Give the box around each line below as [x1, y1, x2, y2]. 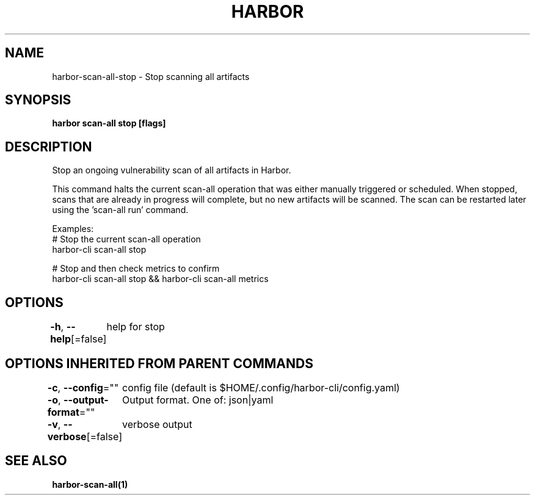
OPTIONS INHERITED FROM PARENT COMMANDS [5, 355, 313, 371]
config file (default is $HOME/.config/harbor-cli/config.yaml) [122, 381, 400, 394]
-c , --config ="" [47, 381, 119, 394]
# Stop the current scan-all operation [52, 234, 201, 245]
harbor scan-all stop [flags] [52, 118, 166, 129]
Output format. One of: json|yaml [122, 393, 274, 406]
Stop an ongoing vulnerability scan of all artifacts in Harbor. [52, 165, 291, 176]
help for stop [106, 321, 165, 333]
